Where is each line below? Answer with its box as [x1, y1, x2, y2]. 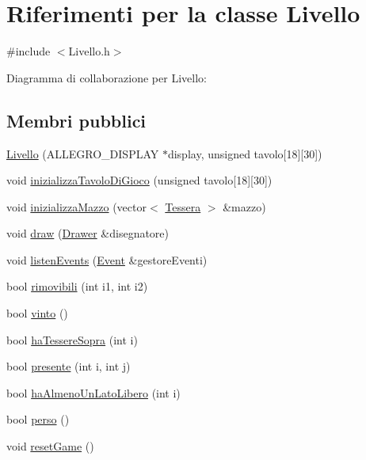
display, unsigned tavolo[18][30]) [167, 145, 322, 162]
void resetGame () [6, 438, 94, 454]
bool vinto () [6, 305, 68, 321]
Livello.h [68, 43, 110, 59]
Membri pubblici [6, 108, 147, 132]
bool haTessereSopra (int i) [6, 331, 138, 348]
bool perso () [6, 411, 70, 428]
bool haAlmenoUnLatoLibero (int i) [6, 384, 181, 401]
